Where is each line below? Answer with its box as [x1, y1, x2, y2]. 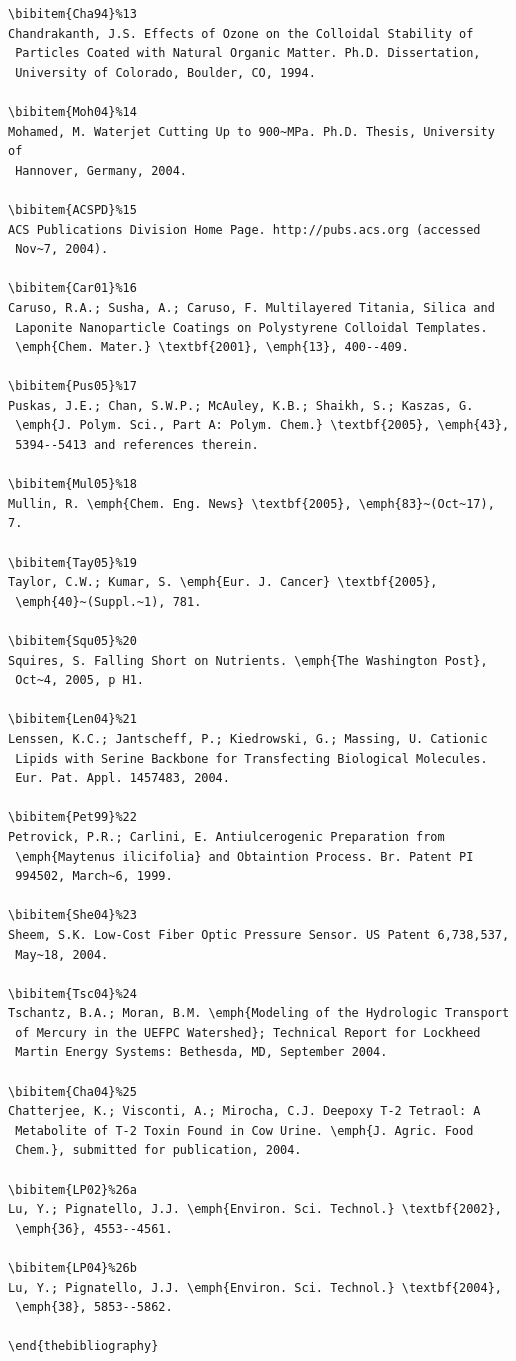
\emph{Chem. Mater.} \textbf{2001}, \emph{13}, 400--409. [15, 340, 409, 355]
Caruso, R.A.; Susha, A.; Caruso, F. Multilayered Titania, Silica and [8, 300, 495, 315]
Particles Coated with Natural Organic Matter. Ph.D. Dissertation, [15, 46, 481, 61]
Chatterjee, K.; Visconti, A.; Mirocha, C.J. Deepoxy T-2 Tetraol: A [8, 1104, 481, 1119]
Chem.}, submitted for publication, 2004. [15, 1143, 302, 1158]
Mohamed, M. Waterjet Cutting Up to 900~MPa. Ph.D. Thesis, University [8, 124, 495, 139]
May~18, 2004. [15, 947, 109, 962]
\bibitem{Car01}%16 [8, 281, 137, 296]
